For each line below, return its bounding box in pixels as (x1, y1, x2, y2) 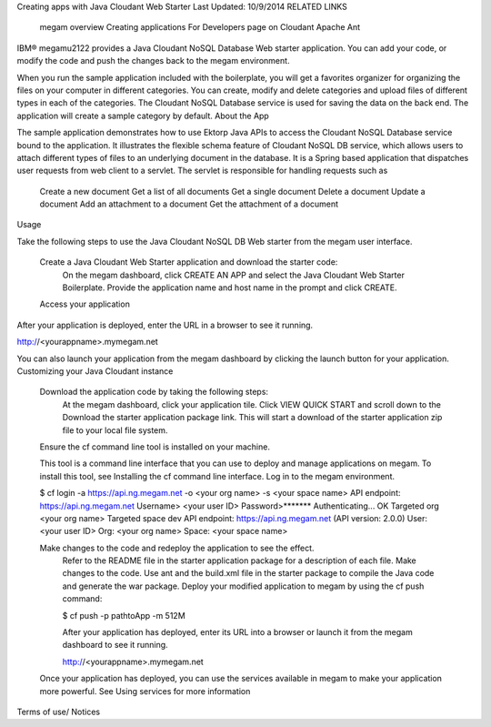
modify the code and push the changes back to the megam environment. (16, 56, 290, 66)
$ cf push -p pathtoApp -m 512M (62, 610, 185, 621)
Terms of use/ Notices (16, 706, 100, 717)
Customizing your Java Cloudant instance (16, 365, 174, 377)
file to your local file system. (62, 424, 168, 436)
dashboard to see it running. (62, 640, 168, 651)
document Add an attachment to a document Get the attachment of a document (39, 198, 339, 209)
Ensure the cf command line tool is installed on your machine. (39, 441, 270, 452)
